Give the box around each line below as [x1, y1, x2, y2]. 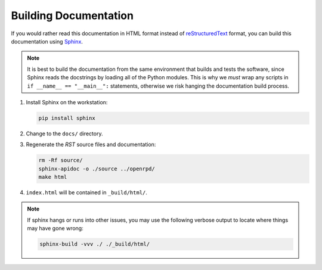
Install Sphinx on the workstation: [26, 98, 108, 105]
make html [38, 173, 67, 181]
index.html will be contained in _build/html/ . [26, 189, 147, 196]
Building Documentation [11, 9, 134, 22]
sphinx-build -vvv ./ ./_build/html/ [39, 241, 150, 247]
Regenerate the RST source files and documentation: [26, 141, 156, 148]
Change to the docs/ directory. [26, 130, 103, 137]
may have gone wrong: [27, 225, 83, 232]
